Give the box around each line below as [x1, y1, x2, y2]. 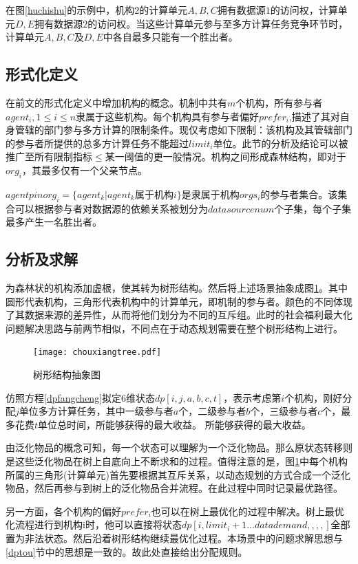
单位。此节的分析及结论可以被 [213, 135, 348, 150]
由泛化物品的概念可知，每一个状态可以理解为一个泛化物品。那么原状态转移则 [6, 440, 352, 455]
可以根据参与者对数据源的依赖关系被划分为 [14, 201, 208, 215]
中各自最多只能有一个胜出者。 [103, 30, 238, 44]
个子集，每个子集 [274, 201, 352, 215]
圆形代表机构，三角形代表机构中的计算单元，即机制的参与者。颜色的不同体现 [6, 294, 352, 308]
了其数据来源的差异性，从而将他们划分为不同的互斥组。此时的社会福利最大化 [6, 307, 352, 322]
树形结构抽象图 [33, 367, 101, 381]
